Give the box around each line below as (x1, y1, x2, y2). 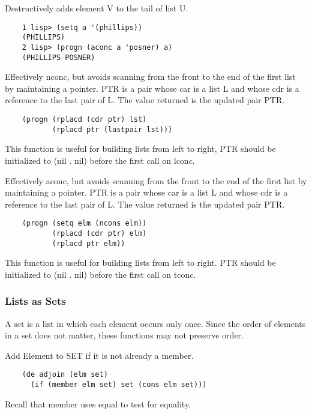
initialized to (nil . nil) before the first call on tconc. (5, 268, 196, 280)
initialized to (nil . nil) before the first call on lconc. (5, 154, 195, 166)
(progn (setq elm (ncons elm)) (22, 219, 147, 228)
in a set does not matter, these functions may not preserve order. (5, 329, 244, 341)
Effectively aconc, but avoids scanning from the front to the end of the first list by (5, 174, 307, 187)
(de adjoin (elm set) (22, 370, 108, 379)
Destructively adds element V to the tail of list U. (5, 2, 188, 14)
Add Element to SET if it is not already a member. (5, 349, 194, 361)
